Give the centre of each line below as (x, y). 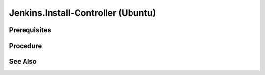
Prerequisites (30, 30)
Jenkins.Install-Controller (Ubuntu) (82, 13)
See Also (23, 62)
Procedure (26, 46)
